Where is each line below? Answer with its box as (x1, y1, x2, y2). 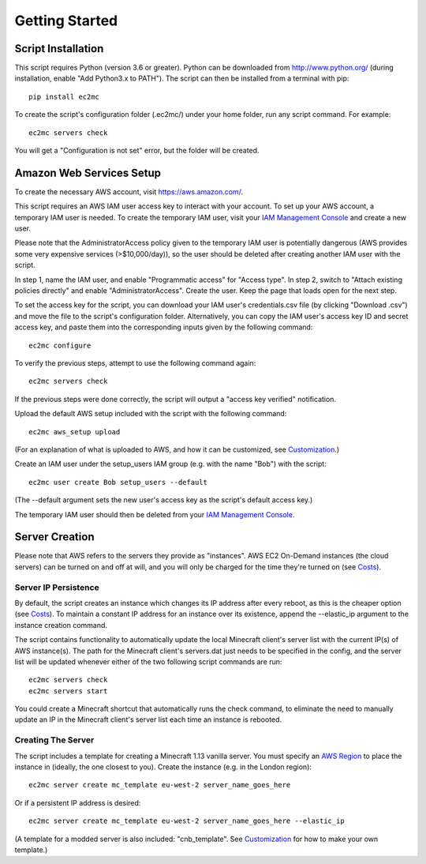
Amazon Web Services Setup (14, 166, 162, 179)
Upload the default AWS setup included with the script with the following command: (14, 409, 287, 419)
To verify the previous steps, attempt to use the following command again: (14, 359, 256, 367)
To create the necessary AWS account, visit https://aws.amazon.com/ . (14, 186, 244, 197)
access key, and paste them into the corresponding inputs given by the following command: (14, 322, 313, 332)
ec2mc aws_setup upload (28, 427, 121, 436)
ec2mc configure (28, 340, 92, 350)
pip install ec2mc (28, 92, 100, 101)
